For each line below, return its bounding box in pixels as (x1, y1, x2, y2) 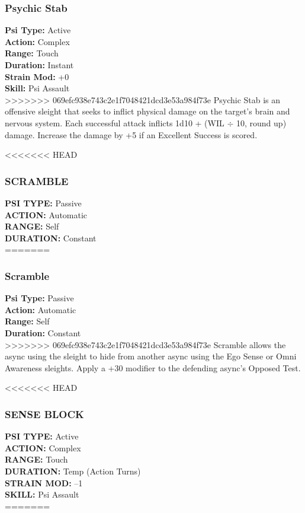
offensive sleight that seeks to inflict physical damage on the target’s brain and (5, 105, 290, 117)
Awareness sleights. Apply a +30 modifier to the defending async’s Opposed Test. (5, 361, 301, 374)
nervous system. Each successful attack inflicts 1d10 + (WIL (5, 116, 224, 129)
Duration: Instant (5, 59, 74, 71)
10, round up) (236, 116, 287, 129)
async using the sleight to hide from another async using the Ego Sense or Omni (5, 350, 297, 362)
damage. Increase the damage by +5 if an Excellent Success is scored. (5, 128, 258, 141)
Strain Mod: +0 (5, 70, 69, 82)
